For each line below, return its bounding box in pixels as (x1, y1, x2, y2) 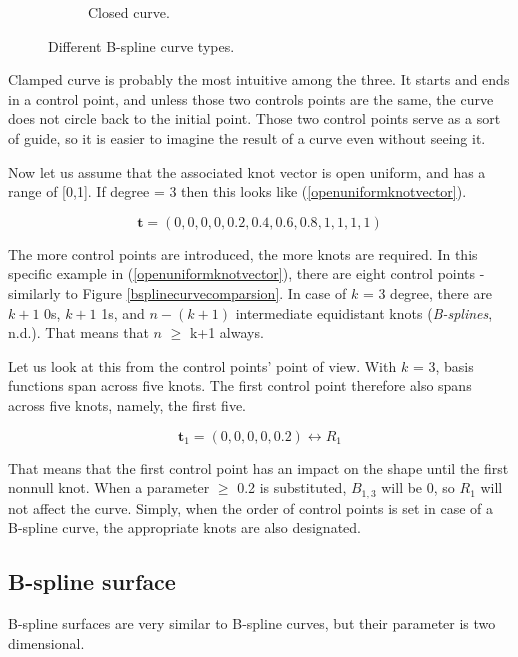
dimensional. (8, 632, 85, 653)
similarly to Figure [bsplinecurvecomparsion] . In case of (8, 282, 347, 303)
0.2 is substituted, (237, 477, 347, 498)
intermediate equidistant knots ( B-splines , (235, 302, 493, 323)
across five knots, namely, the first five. (8, 394, 246, 415)
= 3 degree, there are (362, 282, 493, 303)
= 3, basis (412, 355, 474, 376)
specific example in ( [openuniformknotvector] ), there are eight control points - (8, 263, 485, 284)
